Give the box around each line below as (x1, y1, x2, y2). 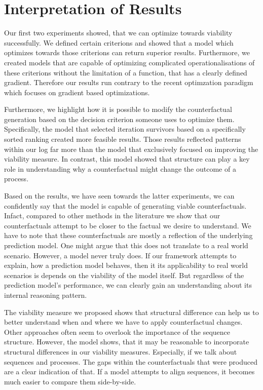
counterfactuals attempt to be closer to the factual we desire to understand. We (4, 220, 251, 230)
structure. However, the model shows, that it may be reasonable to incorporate (4, 336, 249, 347)
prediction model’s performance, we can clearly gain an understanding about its (4, 280, 252, 290)
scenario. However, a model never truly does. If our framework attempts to (4, 250, 237, 260)
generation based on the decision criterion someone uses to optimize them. (4, 113, 235, 124)
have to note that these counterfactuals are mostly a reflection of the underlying (4, 230, 253, 241)
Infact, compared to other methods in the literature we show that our (4, 210, 220, 221)
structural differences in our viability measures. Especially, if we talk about (4, 346, 237, 357)
